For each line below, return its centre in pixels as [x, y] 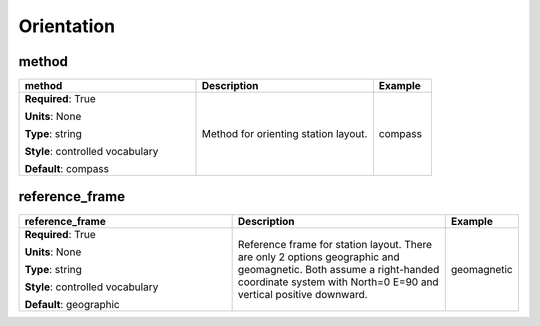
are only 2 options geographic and [318, 257]
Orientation [66, 26]
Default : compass [67, 169]
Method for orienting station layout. [284, 134]
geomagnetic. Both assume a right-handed [338, 269]
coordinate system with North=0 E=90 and [338, 282]
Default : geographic [72, 304]
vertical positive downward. [303, 294]
